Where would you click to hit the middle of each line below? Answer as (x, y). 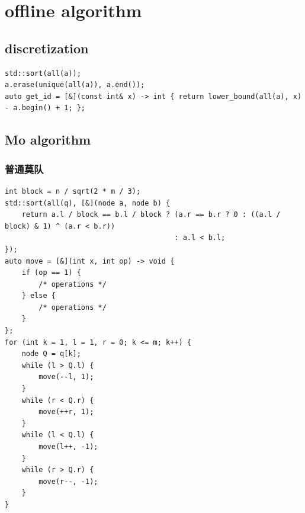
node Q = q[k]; (51, 354)
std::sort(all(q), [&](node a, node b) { (88, 203)
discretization (47, 48)
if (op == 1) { (51, 273)
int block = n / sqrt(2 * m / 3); (73, 191)
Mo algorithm (48, 140)
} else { (38, 296)
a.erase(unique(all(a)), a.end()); (75, 85)
